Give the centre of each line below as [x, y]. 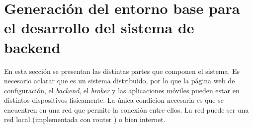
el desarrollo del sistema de [99, 28]
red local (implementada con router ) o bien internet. [85, 119]
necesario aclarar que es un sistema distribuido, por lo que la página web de [120, 81]
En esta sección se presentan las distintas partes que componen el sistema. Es [122, 71]
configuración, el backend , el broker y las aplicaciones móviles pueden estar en [122, 90]
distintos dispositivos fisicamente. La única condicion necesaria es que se [114, 100]
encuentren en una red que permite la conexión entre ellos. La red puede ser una [126, 109]
